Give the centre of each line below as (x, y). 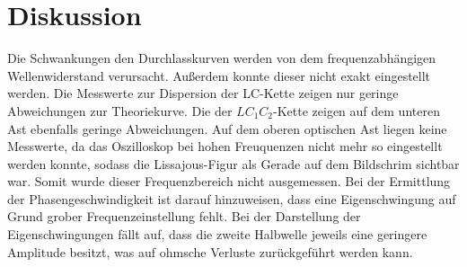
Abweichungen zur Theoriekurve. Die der (120, 110)
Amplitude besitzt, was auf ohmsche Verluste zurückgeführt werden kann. (210, 251)
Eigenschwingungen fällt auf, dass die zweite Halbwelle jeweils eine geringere (217, 234)
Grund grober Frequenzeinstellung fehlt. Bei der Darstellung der (184, 216)
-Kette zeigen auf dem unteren (357, 110)
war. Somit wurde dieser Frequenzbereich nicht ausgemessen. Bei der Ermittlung (229, 181)
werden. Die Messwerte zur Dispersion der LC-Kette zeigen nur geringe (203, 93)
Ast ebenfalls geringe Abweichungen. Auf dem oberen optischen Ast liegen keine (227, 128)
